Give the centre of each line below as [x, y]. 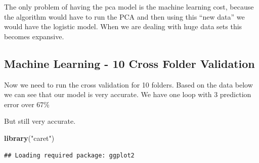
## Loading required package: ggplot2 [69, 155]
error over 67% [27, 104]
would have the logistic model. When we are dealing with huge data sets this [123, 26]
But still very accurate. [40, 121]
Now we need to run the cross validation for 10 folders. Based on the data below [128, 84]
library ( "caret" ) [29, 138]
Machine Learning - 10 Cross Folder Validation [129, 63]
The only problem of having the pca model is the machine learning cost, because [129, 7]
